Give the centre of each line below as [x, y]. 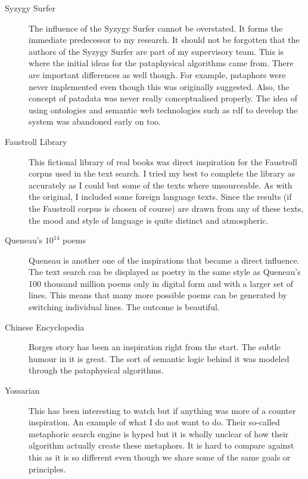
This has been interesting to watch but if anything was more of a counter [162, 410]
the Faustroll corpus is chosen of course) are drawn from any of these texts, [166, 208]
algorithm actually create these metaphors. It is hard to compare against [161, 445]
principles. [47, 469]
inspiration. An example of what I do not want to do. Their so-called [154, 422]
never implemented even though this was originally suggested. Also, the [159, 86]
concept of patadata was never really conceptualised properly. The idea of [163, 98]
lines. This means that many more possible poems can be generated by [158, 295]
